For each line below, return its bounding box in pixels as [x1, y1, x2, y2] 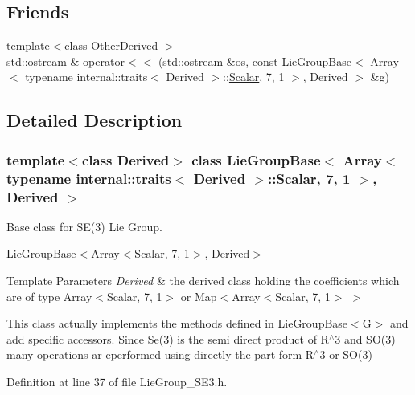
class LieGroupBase [191, 149, 321, 169]
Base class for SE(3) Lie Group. [6, 218, 162, 234]
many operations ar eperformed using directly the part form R [6, 346, 314, 363]
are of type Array [6, 287, 92, 304]
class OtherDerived [64, 37, 158, 54]
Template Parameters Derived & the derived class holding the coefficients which [6, 272, 400, 289]
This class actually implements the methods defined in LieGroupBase [6, 315, 348, 332]
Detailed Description [6, 108, 183, 132]
